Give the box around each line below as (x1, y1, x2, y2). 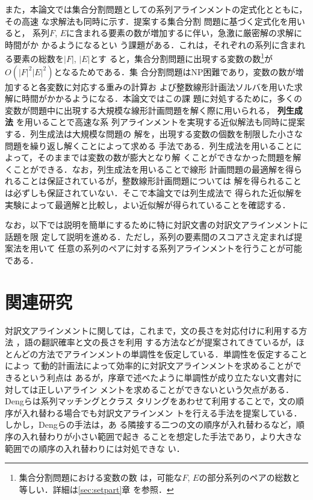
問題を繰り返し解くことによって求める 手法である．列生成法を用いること (5, 139, 294, 152)
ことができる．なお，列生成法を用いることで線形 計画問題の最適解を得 (13, 162, 294, 175)
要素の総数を (13, 52, 64, 65)
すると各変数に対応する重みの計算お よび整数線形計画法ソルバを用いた (13, 80, 294, 93)
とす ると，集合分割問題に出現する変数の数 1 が (90, 51, 273, 65)
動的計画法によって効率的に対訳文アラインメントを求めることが (41, 359, 293, 372)
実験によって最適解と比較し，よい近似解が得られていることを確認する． (5, 198, 291, 211)
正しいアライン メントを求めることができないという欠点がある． (38, 383, 294, 395)
